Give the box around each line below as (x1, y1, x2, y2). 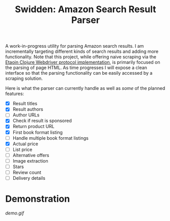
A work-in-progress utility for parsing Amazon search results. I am (5, 43, 144, 49)
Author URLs (12, 112, 40, 118)
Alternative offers (12, 152, 49, 158)
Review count (12, 169, 42, 175)
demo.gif (5, 210, 24, 216)
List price (12, 146, 33, 152)
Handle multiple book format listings (12, 135, 89, 141)
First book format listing (12, 129, 63, 135)
